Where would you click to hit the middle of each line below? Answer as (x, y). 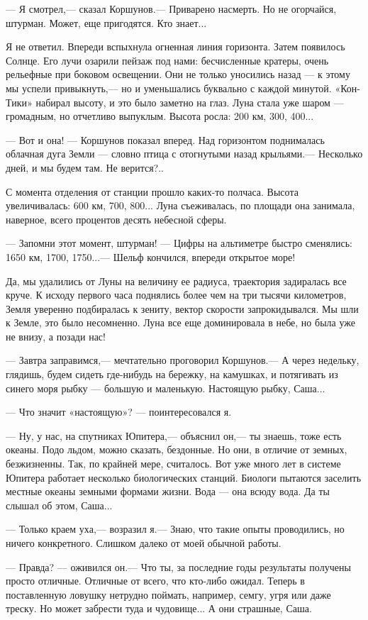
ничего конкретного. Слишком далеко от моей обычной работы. (144, 543)
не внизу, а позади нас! (56, 336)
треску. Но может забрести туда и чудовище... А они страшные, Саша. (159, 608)
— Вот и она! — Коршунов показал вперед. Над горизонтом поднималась (165, 139)
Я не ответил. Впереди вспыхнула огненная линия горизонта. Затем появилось (175, 46)
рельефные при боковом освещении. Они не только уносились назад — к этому (178, 74)
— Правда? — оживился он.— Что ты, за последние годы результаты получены (178, 566)
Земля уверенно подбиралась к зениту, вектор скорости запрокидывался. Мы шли (182, 308)
